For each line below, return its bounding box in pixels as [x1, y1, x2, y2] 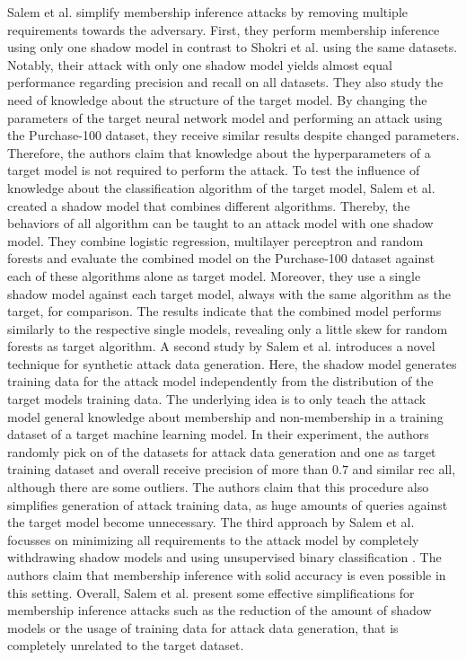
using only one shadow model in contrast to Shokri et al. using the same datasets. [7, 38, 458, 57]
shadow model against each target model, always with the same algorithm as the [7, 284, 451, 303]
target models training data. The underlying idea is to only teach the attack [7, 390, 426, 409]
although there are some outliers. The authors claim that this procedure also [7, 478, 429, 497]
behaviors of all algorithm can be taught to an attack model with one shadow [7, 214, 434, 233]
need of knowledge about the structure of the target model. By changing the [7, 90, 427, 109]
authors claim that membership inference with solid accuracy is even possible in [7, 566, 446, 584]
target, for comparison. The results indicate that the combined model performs [7, 302, 442, 321]
